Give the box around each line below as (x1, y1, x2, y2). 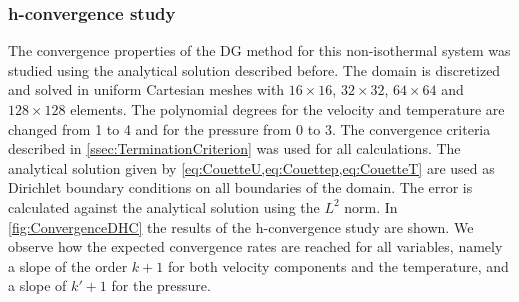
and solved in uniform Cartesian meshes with (8, 79, 285, 100)
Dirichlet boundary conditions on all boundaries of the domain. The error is (8, 177, 473, 198)
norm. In (344, 196, 398, 217)
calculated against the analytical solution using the (8, 196, 320, 217)
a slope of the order (8, 255, 128, 276)
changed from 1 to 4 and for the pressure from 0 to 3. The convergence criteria (8, 118, 491, 139)
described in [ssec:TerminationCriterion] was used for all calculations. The (8, 138, 461, 159)
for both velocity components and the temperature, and (167, 255, 509, 276)
